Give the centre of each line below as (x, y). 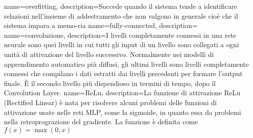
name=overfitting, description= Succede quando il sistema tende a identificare (121, 6)
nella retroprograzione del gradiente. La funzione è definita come (101, 122)
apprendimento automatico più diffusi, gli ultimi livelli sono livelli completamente (126, 64)
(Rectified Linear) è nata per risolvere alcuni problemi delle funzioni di (111, 102)
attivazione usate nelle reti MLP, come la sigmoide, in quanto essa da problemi (123, 112)
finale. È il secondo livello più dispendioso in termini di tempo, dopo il (110, 83)
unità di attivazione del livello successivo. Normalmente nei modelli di (109, 54)
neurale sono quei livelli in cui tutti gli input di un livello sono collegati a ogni (122, 44)
